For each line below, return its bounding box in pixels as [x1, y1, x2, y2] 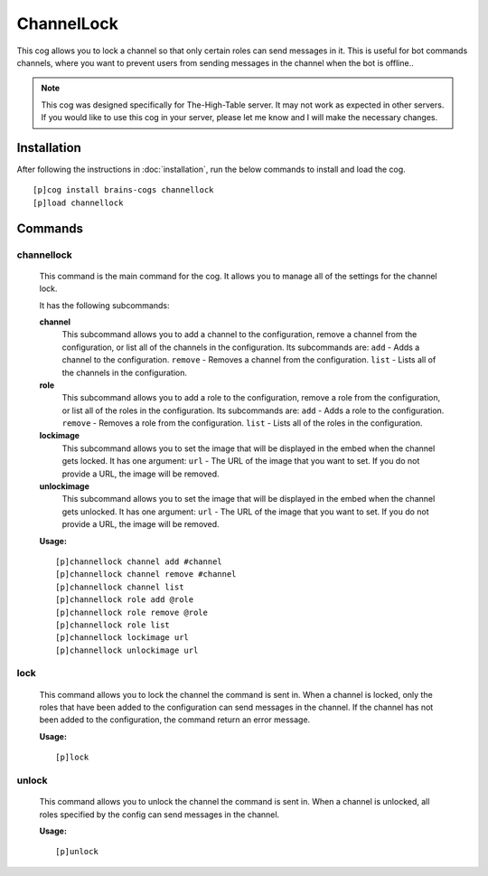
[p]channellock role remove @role [55, 607, 208, 617]
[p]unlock [55, 846, 99, 857]
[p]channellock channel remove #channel [55, 570, 237, 579]
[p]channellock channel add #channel [55, 556, 223, 567]
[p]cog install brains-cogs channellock [33, 185, 214, 195]
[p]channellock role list [55, 619, 171, 630]
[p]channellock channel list [55, 581, 184, 592]
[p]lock [55, 752, 89, 763]
